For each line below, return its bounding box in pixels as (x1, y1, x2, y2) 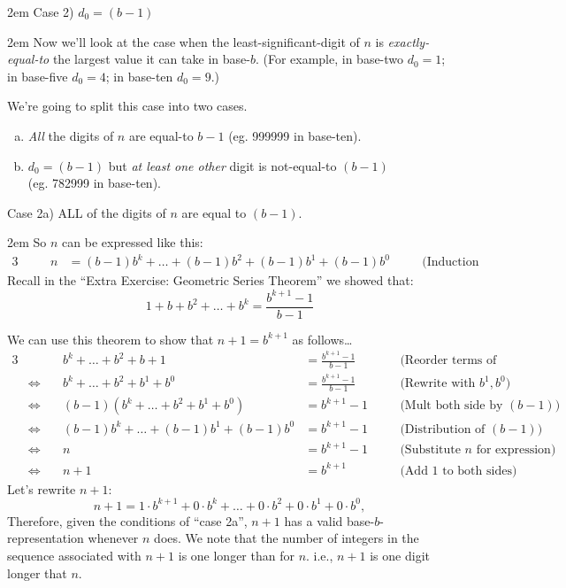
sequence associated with (7, 546, 141, 564)
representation (7, 529, 84, 547)
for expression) (476, 444, 556, 457)
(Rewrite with (400, 377, 476, 391)
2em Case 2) (7, 3, 74, 20)
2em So (7, 233, 47, 251)
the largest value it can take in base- (52, 50, 250, 68)
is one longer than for (178, 546, 294, 564)
